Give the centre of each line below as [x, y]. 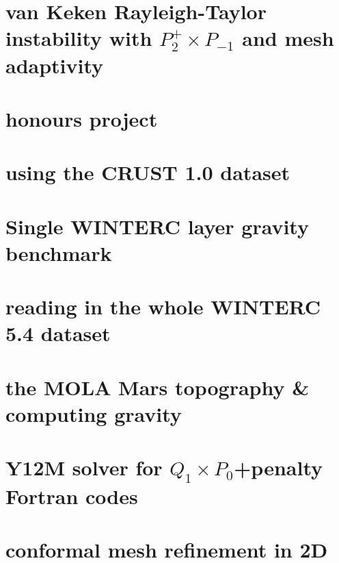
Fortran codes [72, 496]
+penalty [278, 467]
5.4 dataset [58, 333]
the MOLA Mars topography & [158, 387]
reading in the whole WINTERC [163, 306]
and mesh [288, 38]
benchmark [59, 252]
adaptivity [55, 65]
